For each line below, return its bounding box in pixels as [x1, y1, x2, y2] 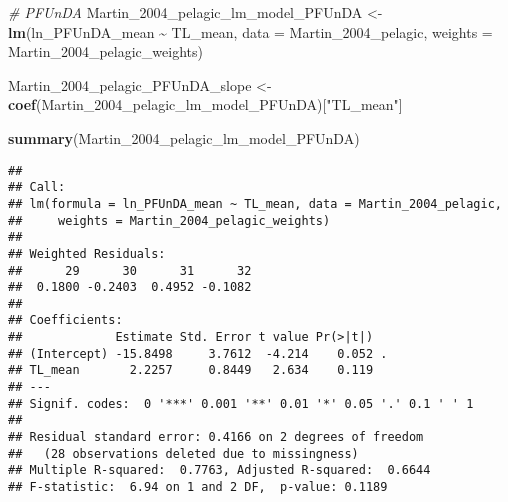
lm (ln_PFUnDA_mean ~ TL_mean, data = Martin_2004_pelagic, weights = [8, 21, 493, 42]
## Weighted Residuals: [8, 246, 166, 261]
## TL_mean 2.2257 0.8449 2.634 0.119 [8, 363, 374, 378]
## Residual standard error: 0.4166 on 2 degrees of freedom [8, 430, 424, 445]
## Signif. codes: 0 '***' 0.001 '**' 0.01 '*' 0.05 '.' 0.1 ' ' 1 [8, 396, 474, 411]
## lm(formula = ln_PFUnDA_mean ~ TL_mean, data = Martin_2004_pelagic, [8, 196, 502, 211]
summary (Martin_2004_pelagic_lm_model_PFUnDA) [8, 127, 360, 148]
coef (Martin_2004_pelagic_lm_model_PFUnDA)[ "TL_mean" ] [8, 94, 403, 115]
